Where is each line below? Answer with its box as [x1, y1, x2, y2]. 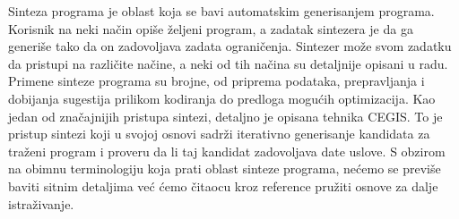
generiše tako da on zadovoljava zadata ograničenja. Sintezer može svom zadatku [8, 37, 452, 55]
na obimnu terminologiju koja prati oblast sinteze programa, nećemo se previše [8, 159, 441, 178]
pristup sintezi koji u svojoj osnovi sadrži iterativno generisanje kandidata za [8, 124, 430, 143]
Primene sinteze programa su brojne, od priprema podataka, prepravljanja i [8, 72, 425, 90]
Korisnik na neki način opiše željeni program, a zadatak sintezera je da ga [8, 19, 413, 38]
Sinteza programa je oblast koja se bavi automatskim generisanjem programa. [8, 2, 435, 20]
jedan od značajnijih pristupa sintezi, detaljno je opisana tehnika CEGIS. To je [8, 106, 443, 125]
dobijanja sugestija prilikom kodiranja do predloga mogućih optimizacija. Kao [8, 88, 436, 107]
